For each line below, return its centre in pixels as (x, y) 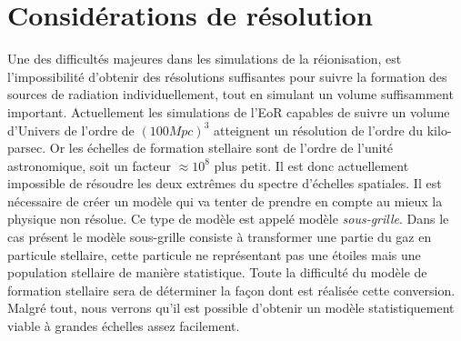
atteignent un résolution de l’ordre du (319, 130)
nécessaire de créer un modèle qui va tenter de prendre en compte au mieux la (225, 201)
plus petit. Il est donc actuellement (311, 165)
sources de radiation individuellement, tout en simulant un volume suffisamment (230, 94)
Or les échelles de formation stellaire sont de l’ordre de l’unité (221, 148)
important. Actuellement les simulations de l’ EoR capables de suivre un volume (229, 111)
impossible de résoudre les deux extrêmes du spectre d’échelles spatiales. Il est (225, 183)
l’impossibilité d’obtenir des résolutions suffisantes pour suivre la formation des (227, 76)
